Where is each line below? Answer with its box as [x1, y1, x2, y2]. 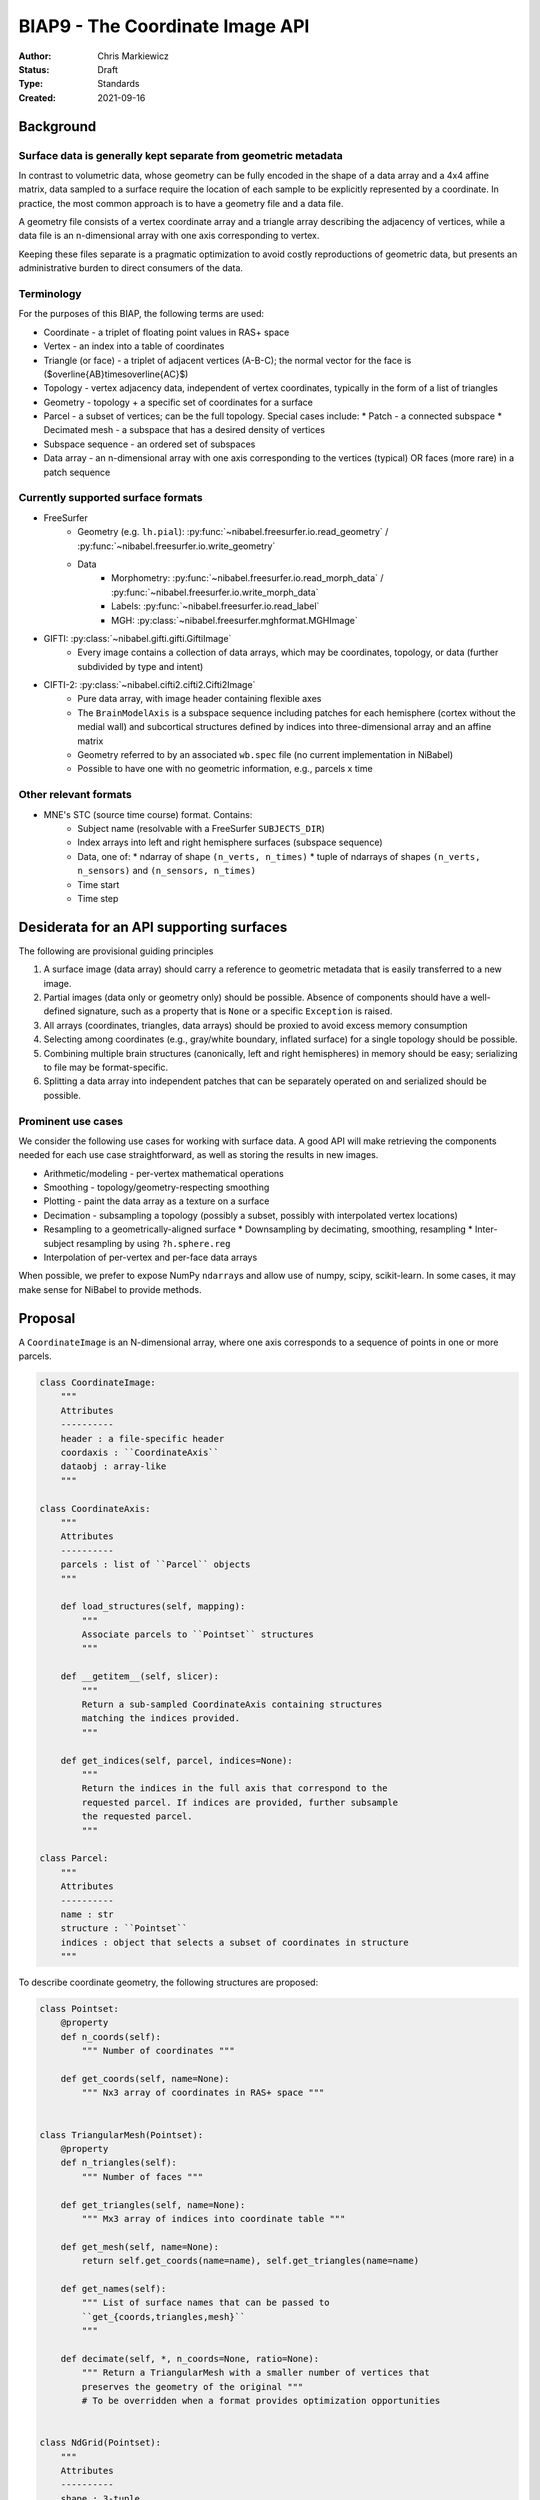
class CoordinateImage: [39, 1377, 157, 1389]
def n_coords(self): [60, 2031, 162, 2042]
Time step [77, 892, 119, 904]
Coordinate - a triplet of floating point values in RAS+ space [43, 326, 290, 338]
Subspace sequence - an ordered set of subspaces [43, 438, 256, 450]
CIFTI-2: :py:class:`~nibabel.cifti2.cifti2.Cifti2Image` [43, 679, 256, 691]
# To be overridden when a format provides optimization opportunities [81, 2395, 441, 2406]
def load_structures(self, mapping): [60, 1601, 246, 1612]
